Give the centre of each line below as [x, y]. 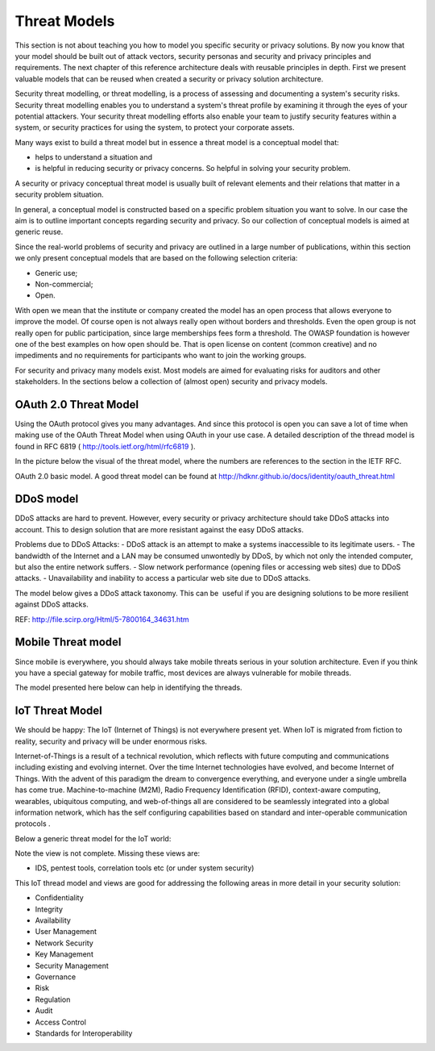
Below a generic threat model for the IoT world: [93, 838]
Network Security [64, 943]
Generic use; [56, 273]
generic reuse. [39, 232]
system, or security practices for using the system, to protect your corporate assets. [155, 127]
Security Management [72, 966]
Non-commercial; [64, 284]
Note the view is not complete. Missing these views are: [108, 853]
